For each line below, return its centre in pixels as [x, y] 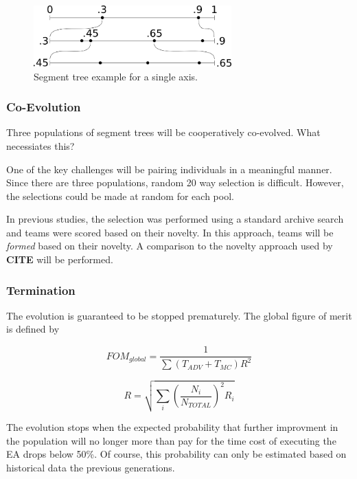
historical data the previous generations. [91, 467]
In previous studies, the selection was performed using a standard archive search [175, 219]
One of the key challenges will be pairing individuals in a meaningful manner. [169, 169]
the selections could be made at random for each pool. [120, 196]
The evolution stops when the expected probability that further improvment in [172, 426]
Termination [41, 290]
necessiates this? [41, 145]
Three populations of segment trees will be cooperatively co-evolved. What [163, 132]
